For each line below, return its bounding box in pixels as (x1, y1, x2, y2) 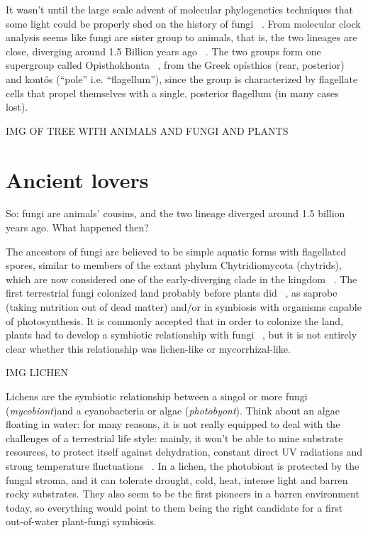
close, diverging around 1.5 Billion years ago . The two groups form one (6, 43, 321, 58)
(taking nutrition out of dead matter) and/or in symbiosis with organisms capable (6, 300, 362, 314)
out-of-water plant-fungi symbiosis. (6, 514, 157, 529)
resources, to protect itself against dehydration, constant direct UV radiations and (6, 444, 363, 459)
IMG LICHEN (6, 365, 68, 380)
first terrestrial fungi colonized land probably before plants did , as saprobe (6, 285, 338, 300)
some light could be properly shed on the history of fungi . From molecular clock (6, 16, 361, 31)
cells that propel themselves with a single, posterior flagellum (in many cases (6, 85, 339, 100)
